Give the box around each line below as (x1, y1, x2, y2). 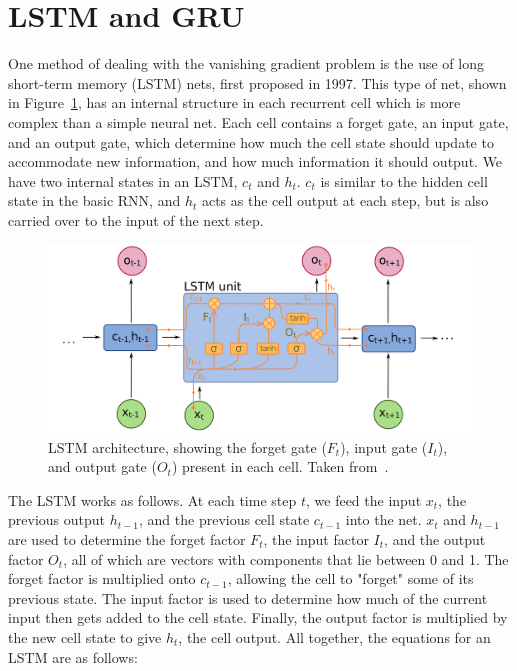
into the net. (345, 509, 422, 530)
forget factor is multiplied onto (8, 568, 196, 589)
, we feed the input (305, 489, 422, 510)
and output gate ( (48, 456, 157, 477)
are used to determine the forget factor (8, 529, 246, 550)
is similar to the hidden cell (320, 170, 488, 191)
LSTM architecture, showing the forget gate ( (48, 436, 327, 457)
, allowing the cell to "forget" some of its (227, 568, 474, 589)
